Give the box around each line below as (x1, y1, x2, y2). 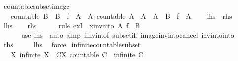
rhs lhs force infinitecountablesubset (3, 39, 141, 50)
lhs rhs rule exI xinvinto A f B (3, 20, 140, 30)
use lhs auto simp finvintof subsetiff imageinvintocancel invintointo (21, 30, 234, 40)
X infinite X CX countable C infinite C (10, 49, 144, 59)
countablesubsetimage (3, 1, 69, 11)
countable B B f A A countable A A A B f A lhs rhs (10, 10, 232, 21)
